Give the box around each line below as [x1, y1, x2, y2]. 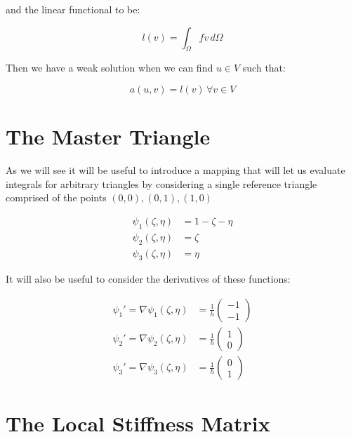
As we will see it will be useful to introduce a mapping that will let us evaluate [6, 163, 345, 177]
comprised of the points [6, 190, 107, 205]
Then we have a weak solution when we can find [6, 60, 213, 75]
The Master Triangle [6, 122, 211, 151]
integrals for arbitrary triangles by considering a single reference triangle [6, 176, 317, 191]
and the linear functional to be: [6, 2, 140, 16]
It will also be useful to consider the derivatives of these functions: [6, 271, 291, 286]
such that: [242, 60, 286, 75]
